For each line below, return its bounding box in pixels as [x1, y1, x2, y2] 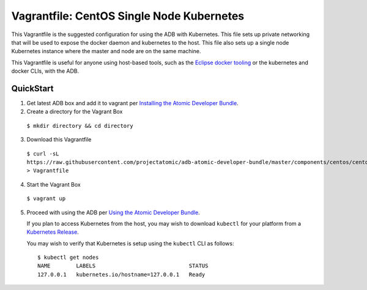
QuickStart [11, 83, 54, 94]
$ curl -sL [26, 150, 59, 157]
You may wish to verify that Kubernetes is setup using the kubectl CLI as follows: [26, 239, 234, 247]
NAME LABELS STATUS [37, 262, 209, 269]
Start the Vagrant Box [26, 180, 81, 188]
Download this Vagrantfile [26, 136, 92, 143]
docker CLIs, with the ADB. [11, 67, 80, 75]
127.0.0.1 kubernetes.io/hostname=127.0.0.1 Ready [37, 271, 206, 278]
